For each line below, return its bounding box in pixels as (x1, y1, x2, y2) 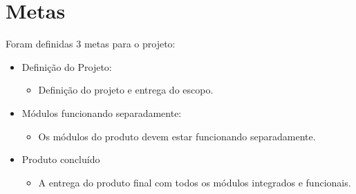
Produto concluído (21, 152, 100, 166)
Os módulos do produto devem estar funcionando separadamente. (38, 129, 316, 143)
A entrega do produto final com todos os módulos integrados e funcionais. (38, 175, 351, 189)
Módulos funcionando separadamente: (21, 105, 182, 120)
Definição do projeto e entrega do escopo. (38, 83, 214, 97)
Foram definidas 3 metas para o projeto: (6, 36, 176, 51)
